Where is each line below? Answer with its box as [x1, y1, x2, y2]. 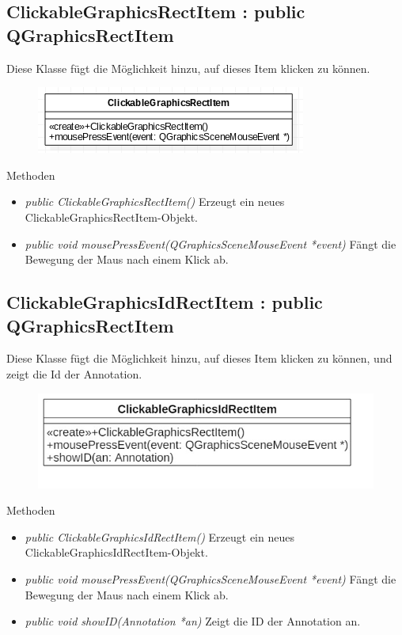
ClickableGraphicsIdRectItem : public [6, 290, 323, 314]
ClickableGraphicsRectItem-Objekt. [25, 208, 198, 225]
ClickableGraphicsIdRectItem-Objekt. [25, 544, 208, 561]
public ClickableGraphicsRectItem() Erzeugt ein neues [25, 193, 285, 210]
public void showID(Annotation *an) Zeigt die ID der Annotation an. [25, 613, 361, 629]
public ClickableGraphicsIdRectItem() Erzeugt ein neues [25, 528, 294, 545]
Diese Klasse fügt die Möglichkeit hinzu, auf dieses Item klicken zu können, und [6, 350, 393, 367]
